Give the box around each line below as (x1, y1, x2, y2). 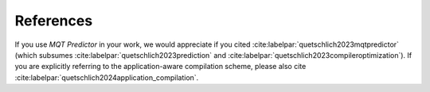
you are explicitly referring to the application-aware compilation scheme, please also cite (14, 62, 307, 71)
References (14, 12, 93, 29)
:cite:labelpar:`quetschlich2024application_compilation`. (14, 72, 199, 82)
